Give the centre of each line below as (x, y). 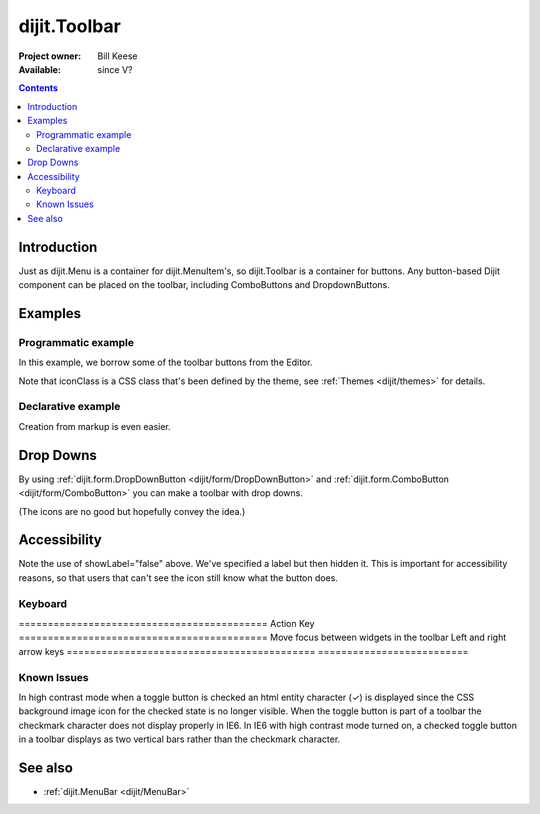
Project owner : (50, 56)
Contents (38, 88)
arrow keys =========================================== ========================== (243, 651)
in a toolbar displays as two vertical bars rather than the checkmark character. (179, 739)
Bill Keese (117, 56)
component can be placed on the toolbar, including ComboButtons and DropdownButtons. (204, 285)
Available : (40, 69)
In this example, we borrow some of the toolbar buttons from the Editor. (165, 362)
